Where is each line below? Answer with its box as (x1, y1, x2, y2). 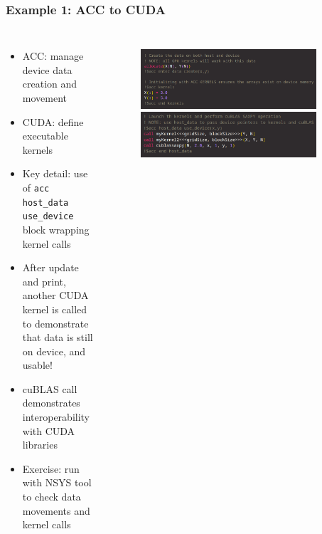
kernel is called (22, 301, 87, 316)
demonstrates (22, 395, 80, 410)
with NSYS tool (22, 475, 92, 490)
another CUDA (22, 288, 89, 303)
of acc (22, 179, 50, 194)
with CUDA (22, 423, 75, 438)
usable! (22, 357, 53, 372)
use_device (22, 211, 74, 222)
